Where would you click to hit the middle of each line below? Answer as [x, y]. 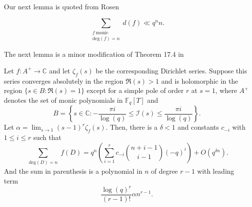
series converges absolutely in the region [64, 80]
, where [226, 90]
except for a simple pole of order [135, 90]
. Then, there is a [132, 127]
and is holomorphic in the [200, 80]
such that [47, 137]
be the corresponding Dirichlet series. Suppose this [171, 70]
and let [60, 70]
